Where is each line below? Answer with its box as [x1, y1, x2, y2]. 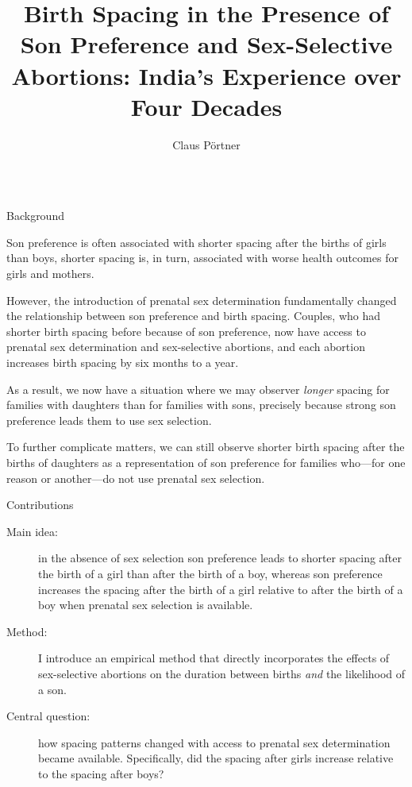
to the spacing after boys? [38, 765, 164, 781]
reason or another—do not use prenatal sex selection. [6, 469, 265, 486]
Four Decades [130, 90, 283, 122]
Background [6, 207, 64, 224]
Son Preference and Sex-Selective [20, 28, 393, 60]
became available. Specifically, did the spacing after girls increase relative [38, 750, 394, 766]
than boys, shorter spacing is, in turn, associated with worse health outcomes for [6, 249, 399, 266]
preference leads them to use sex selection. [6, 411, 212, 428]
